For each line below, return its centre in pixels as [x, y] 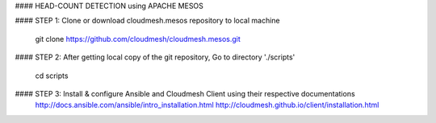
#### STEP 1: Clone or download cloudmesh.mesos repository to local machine [147, 21]
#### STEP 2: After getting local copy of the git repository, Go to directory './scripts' [155, 57]
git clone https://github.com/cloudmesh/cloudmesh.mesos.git [138, 39]
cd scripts [52, 76]
